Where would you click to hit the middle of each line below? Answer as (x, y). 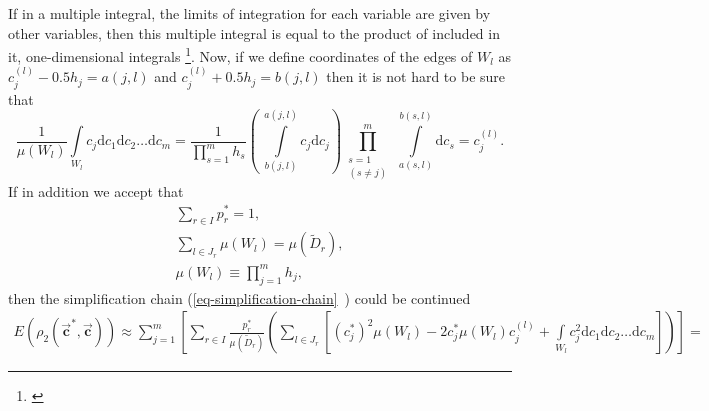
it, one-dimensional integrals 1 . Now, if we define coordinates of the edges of (240, 54)
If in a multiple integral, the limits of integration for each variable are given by (249, 13)
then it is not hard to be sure (416, 76)
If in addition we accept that (96, 190)
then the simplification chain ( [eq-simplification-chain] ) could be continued (239, 297)
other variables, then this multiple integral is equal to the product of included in (254, 32)
